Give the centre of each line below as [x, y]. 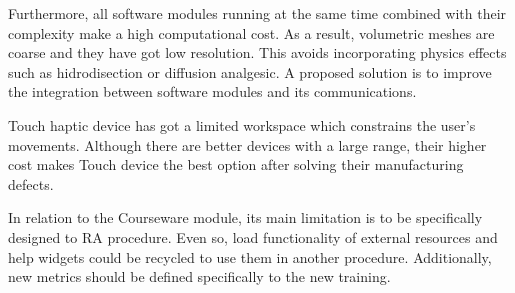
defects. [31, 183]
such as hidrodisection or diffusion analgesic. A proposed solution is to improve [250, 71]
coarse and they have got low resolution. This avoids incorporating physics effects [257, 52]
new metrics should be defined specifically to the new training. [199, 276]
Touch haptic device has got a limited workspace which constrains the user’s [242, 124]
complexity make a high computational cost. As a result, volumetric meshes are [251, 32]
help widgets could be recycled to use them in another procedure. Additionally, [250, 256]
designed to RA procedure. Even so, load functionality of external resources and [253, 236]
